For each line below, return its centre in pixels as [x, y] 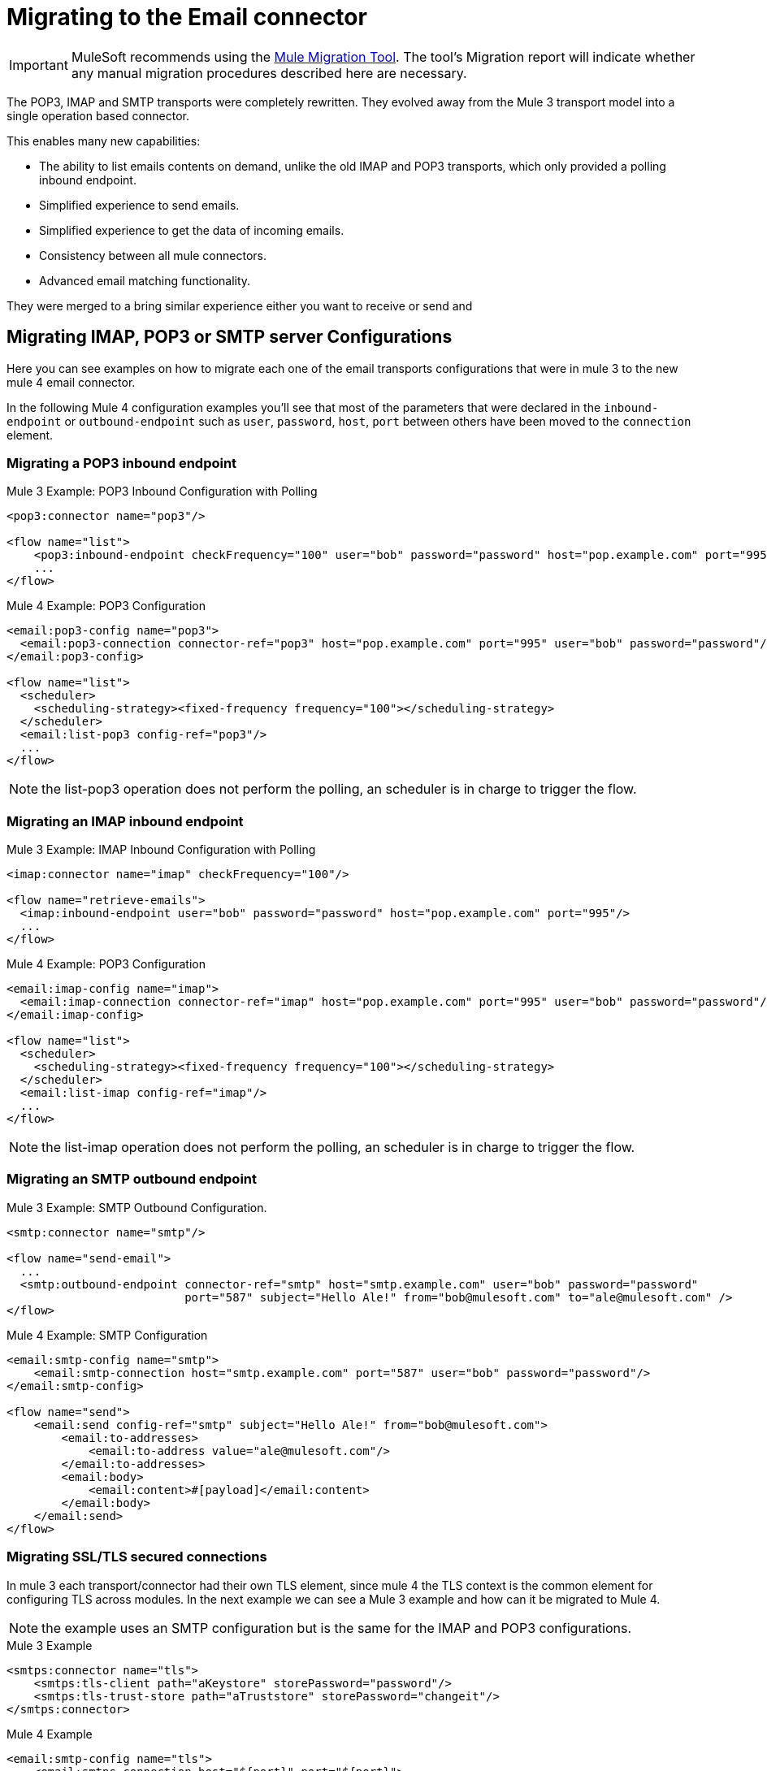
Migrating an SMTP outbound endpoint [132, 1179]
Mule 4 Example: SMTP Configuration [107, 1335]
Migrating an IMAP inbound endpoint [125, 821]
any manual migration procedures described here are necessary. [269, 73]
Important [39, 65]
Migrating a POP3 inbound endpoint [122, 463]
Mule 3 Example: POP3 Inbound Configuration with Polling [162, 491]
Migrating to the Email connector [187, 17]
